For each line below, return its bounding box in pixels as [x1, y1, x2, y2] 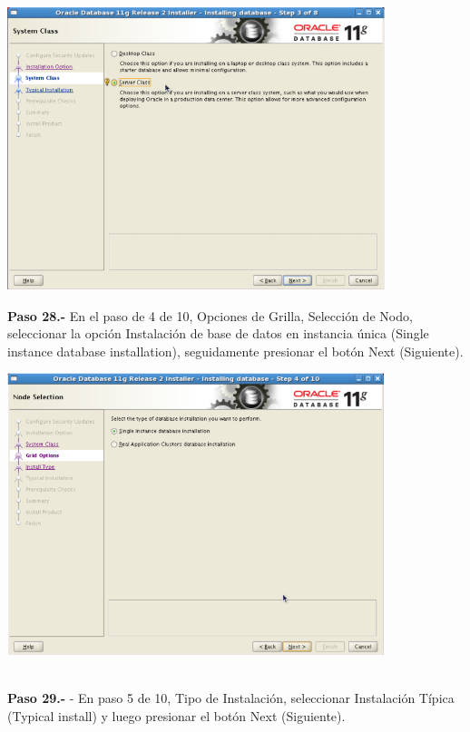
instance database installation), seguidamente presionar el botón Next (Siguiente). [7, 341, 464, 360]
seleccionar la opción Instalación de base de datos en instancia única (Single [7, 324, 429, 343]
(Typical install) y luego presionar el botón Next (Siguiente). [7, 706, 346, 725]
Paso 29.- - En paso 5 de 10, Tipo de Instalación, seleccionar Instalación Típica [7, 688, 455, 707]
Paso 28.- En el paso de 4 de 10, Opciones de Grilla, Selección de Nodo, [7, 306, 413, 325]
